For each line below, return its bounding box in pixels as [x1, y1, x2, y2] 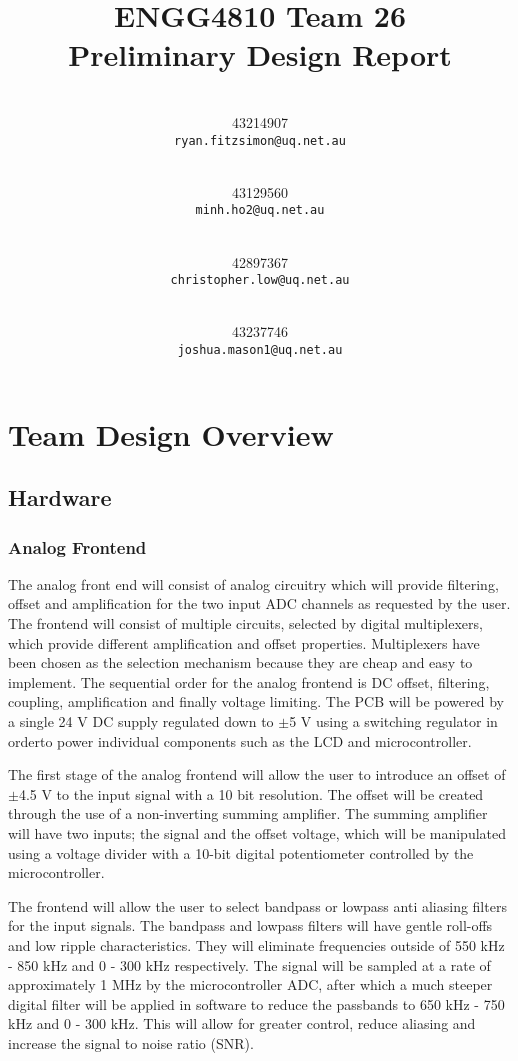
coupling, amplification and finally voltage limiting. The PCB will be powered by [8, 691, 504, 712]
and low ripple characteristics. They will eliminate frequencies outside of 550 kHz [8, 934, 505, 955]
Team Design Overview [8, 413, 334, 454]
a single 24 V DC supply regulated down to [8, 711, 274, 732]
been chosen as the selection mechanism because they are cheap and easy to [8, 652, 473, 673]
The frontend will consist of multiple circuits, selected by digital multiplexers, [8, 613, 483, 634]
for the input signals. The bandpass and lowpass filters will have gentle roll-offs [8, 915, 493, 936]
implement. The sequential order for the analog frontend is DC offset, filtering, [8, 671, 490, 692]
